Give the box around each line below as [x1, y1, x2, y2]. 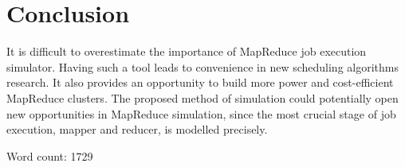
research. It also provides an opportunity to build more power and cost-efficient [6, 74, 394, 91]
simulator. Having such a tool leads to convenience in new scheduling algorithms [6, 58, 399, 75]
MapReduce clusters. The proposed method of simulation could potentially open [6, 89, 399, 106]
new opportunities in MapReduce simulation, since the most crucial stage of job [6, 105, 396, 122]
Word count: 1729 [6, 147, 93, 164]
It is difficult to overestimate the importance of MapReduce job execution [6, 43, 367, 60]
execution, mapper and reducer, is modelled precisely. [6, 121, 268, 138]
